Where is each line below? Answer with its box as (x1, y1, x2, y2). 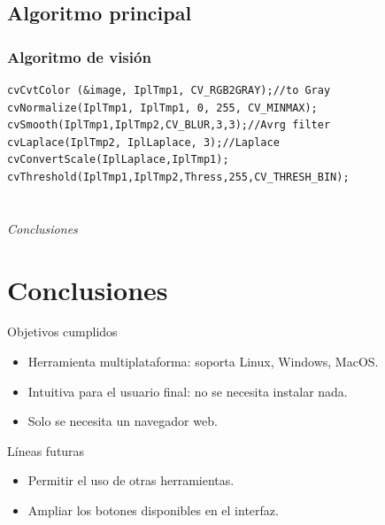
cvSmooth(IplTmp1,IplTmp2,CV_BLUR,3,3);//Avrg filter (7, 119, 331, 132)
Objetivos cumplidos (7, 322, 118, 341)
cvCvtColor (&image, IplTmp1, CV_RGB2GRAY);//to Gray (7, 84, 331, 97)
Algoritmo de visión (7, 45, 151, 67)
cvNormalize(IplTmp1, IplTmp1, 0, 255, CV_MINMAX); (7, 101, 318, 114)
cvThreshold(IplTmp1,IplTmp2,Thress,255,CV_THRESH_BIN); (7, 170, 350, 183)
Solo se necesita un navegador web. (27, 412, 218, 430)
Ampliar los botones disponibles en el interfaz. (27, 501, 279, 520)
